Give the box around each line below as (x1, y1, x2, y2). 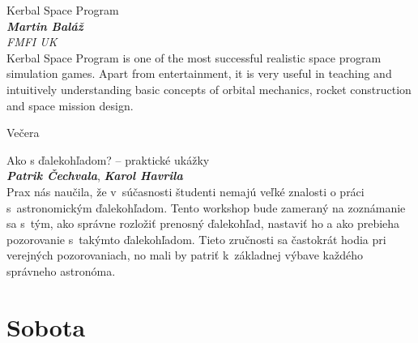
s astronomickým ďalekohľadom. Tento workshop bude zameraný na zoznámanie (6, 199, 406, 216)
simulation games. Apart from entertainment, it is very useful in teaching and (6, 65, 392, 82)
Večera (6, 124, 40, 141)
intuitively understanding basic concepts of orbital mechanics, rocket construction (6, 80, 412, 97)
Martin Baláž (6, 17, 83, 34)
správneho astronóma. (6, 262, 116, 279)
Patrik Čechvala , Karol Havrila (6, 167, 183, 184)
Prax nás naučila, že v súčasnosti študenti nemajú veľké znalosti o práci (6, 182, 365, 199)
